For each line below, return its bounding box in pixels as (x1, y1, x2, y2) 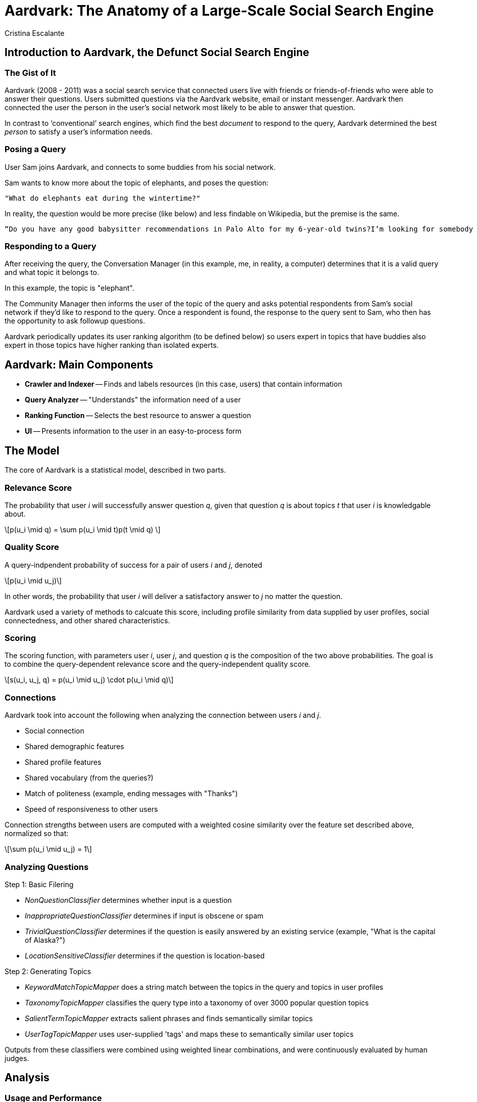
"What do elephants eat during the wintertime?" (5, 194, 201, 202)
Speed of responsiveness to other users (25, 805, 158, 814)
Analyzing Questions (5, 861, 89, 872)
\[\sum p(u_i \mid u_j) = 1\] (5, 845, 92, 854)
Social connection (25, 726, 84, 736)
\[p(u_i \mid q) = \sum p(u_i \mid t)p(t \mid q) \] (5, 525, 161, 534)
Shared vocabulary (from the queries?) (25, 773, 154, 783)
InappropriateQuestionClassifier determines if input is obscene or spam (25, 911, 264, 920)
